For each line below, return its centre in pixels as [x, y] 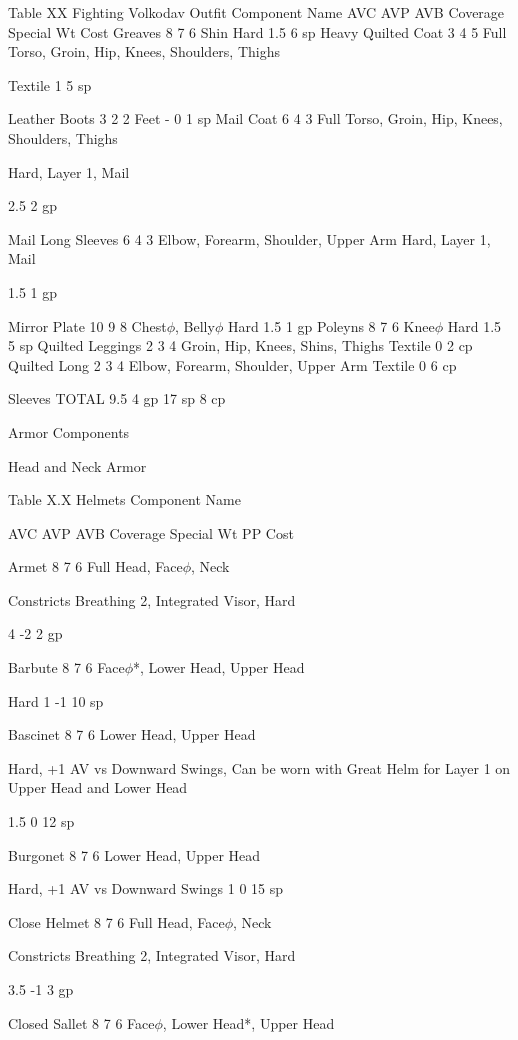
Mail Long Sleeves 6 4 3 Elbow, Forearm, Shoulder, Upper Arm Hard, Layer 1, [249, 238]
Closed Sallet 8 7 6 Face [81, 1022]
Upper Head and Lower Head [98, 787]
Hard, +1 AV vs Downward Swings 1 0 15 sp [146, 888]
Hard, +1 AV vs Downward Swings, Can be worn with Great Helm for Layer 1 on [259, 767]
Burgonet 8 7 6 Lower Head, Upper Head [134, 854]
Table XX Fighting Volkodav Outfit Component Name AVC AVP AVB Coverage [256, 12]
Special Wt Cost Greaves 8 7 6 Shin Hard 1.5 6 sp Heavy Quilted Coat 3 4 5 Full [257, 31]
